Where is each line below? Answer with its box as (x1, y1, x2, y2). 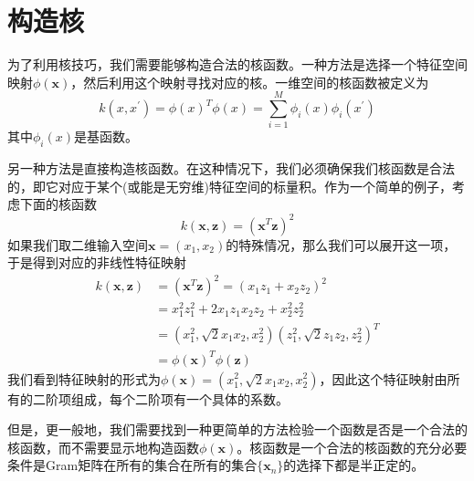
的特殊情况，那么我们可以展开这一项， (226, 235, 457, 254)
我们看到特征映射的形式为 (7, 369, 161, 388)
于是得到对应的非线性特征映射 (7, 253, 186, 272)
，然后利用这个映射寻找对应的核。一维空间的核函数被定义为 (70, 72, 429, 91)
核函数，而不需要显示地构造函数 (7, 437, 199, 456)
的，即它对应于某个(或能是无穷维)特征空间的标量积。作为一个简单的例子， (7, 176, 452, 195)
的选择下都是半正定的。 (283, 455, 425, 475)
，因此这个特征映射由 (319, 369, 448, 388)
